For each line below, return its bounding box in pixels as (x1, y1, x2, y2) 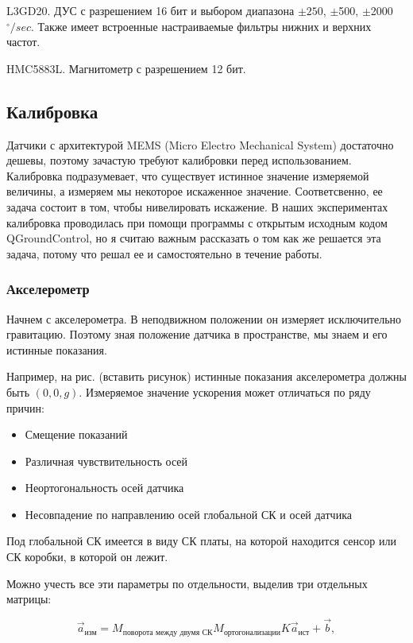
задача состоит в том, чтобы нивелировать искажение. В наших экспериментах (6, 198, 388, 215)
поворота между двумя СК (122, 628, 213, 637)
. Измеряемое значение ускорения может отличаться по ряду (79, 383, 371, 400)
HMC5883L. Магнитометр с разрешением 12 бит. (6, 60, 246, 76)
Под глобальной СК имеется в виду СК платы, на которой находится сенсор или (6, 533, 396, 549)
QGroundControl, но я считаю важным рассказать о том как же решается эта (6, 230, 381, 246)
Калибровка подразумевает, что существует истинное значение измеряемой (6, 167, 369, 184)
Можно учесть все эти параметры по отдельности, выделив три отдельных (6, 575, 368, 591)
